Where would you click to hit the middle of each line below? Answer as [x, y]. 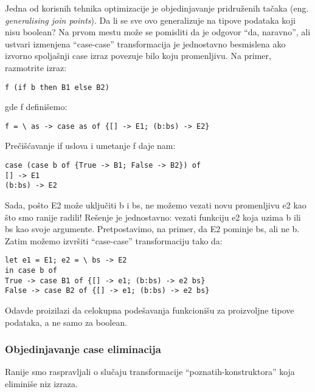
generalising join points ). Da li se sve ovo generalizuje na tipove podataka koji [150, 20]
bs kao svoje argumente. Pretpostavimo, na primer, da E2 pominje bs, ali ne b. [152, 229]
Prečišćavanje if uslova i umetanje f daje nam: [90, 146]
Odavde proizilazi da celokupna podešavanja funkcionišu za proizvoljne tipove [150, 310]
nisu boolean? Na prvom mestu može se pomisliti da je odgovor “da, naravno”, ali [158, 32]
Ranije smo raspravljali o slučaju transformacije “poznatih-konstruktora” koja [150, 372]
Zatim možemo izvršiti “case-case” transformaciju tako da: [114, 240]
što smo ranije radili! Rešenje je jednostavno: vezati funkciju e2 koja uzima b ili [153, 217]
